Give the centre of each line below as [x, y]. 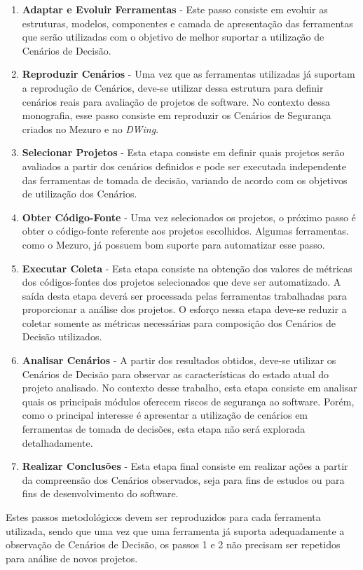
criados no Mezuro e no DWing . [90, 128]
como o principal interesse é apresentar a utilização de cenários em [165, 415]
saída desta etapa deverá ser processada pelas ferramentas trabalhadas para [184, 295]
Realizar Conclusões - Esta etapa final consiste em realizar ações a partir [185, 466]
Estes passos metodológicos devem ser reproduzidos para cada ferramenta [163, 517]
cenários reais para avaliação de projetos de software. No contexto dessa [176, 101]
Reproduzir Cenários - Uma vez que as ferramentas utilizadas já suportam [189, 74]
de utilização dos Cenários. [80, 194]
